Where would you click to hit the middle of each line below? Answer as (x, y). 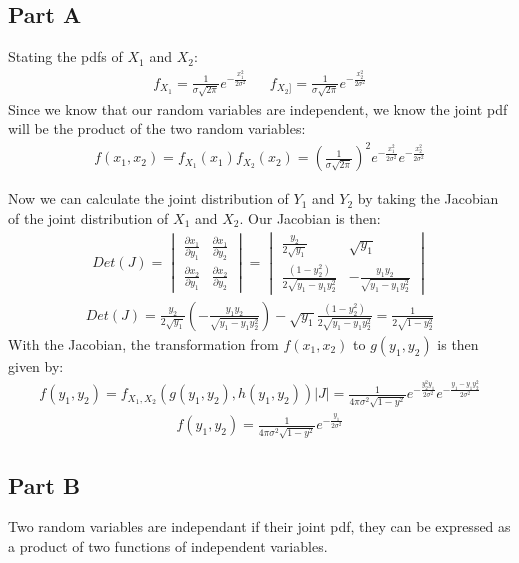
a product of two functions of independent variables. (168, 545)
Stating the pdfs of (65, 56)
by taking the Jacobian (428, 198)
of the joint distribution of (88, 217)
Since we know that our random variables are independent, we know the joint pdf (258, 108)
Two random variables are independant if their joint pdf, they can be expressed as (259, 526)
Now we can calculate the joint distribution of (148, 198)
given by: (36, 365)
